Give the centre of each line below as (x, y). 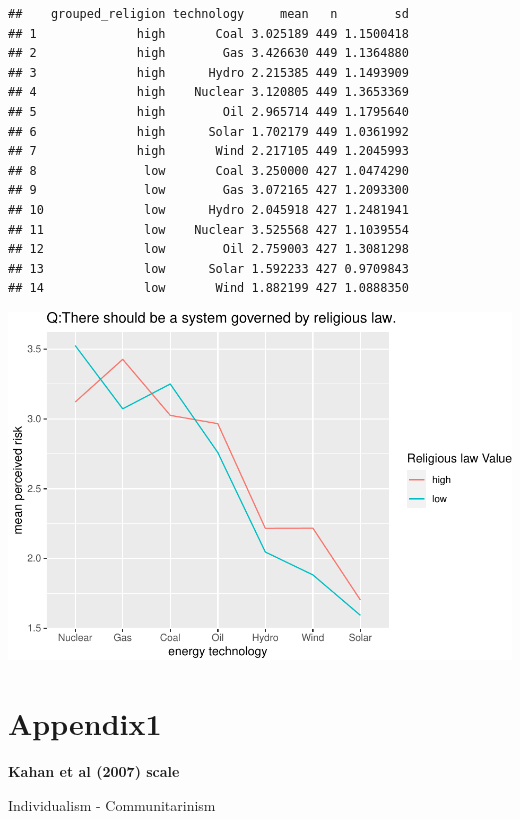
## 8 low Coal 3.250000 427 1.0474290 (208, 170)
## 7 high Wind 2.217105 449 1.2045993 (208, 151)
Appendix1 (85, 723)
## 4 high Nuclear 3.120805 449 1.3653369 (208, 92)
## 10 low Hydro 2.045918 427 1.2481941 (208, 209)
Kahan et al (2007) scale (94, 771)
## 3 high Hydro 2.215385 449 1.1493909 (208, 72)
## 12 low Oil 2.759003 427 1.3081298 (208, 249)
